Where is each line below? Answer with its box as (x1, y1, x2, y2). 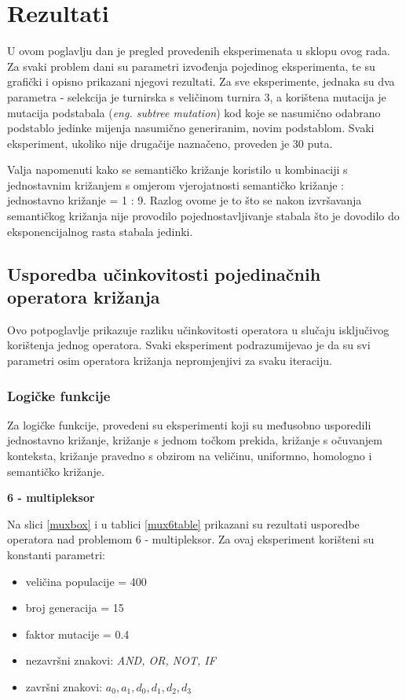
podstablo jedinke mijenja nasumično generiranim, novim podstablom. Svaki (7, 120, 375, 136)
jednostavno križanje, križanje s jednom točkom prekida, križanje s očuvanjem (7, 432, 382, 448)
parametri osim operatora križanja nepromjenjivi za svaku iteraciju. (7, 352, 332, 369)
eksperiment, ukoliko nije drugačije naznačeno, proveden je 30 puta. (7, 134, 333, 151)
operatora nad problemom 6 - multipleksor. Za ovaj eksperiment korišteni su (7, 531, 375, 547)
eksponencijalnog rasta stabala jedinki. (7, 223, 193, 239)
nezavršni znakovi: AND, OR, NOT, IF (25, 652, 216, 669)
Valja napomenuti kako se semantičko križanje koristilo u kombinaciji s (7, 161, 348, 178)
